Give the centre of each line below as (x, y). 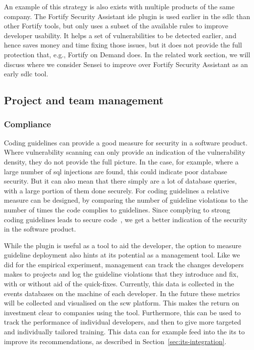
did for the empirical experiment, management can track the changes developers (124, 264)
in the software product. (40, 229)
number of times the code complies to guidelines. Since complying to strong (117, 209)
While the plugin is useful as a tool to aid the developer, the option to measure (123, 245)
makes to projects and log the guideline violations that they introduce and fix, (121, 274)
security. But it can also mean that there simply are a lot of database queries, (120, 181)
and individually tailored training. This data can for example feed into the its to (124, 332)
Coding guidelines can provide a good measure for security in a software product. (126, 142)
